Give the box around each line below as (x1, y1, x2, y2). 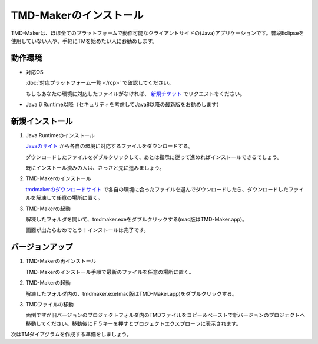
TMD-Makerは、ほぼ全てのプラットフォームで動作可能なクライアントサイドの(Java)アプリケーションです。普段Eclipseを (11, 29, 304, 37)
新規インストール (11, 116, 73, 126)
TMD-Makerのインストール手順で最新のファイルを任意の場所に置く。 (25, 268, 194, 275)
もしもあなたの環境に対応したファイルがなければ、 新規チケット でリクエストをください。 (25, 90, 246, 97)
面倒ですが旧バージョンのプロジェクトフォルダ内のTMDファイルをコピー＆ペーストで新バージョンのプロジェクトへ (25, 312, 306, 319)
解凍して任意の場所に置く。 (35, 194, 103, 201)
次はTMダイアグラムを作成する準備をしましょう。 (11, 330, 132, 338)
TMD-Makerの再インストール (25, 257, 97, 264)
